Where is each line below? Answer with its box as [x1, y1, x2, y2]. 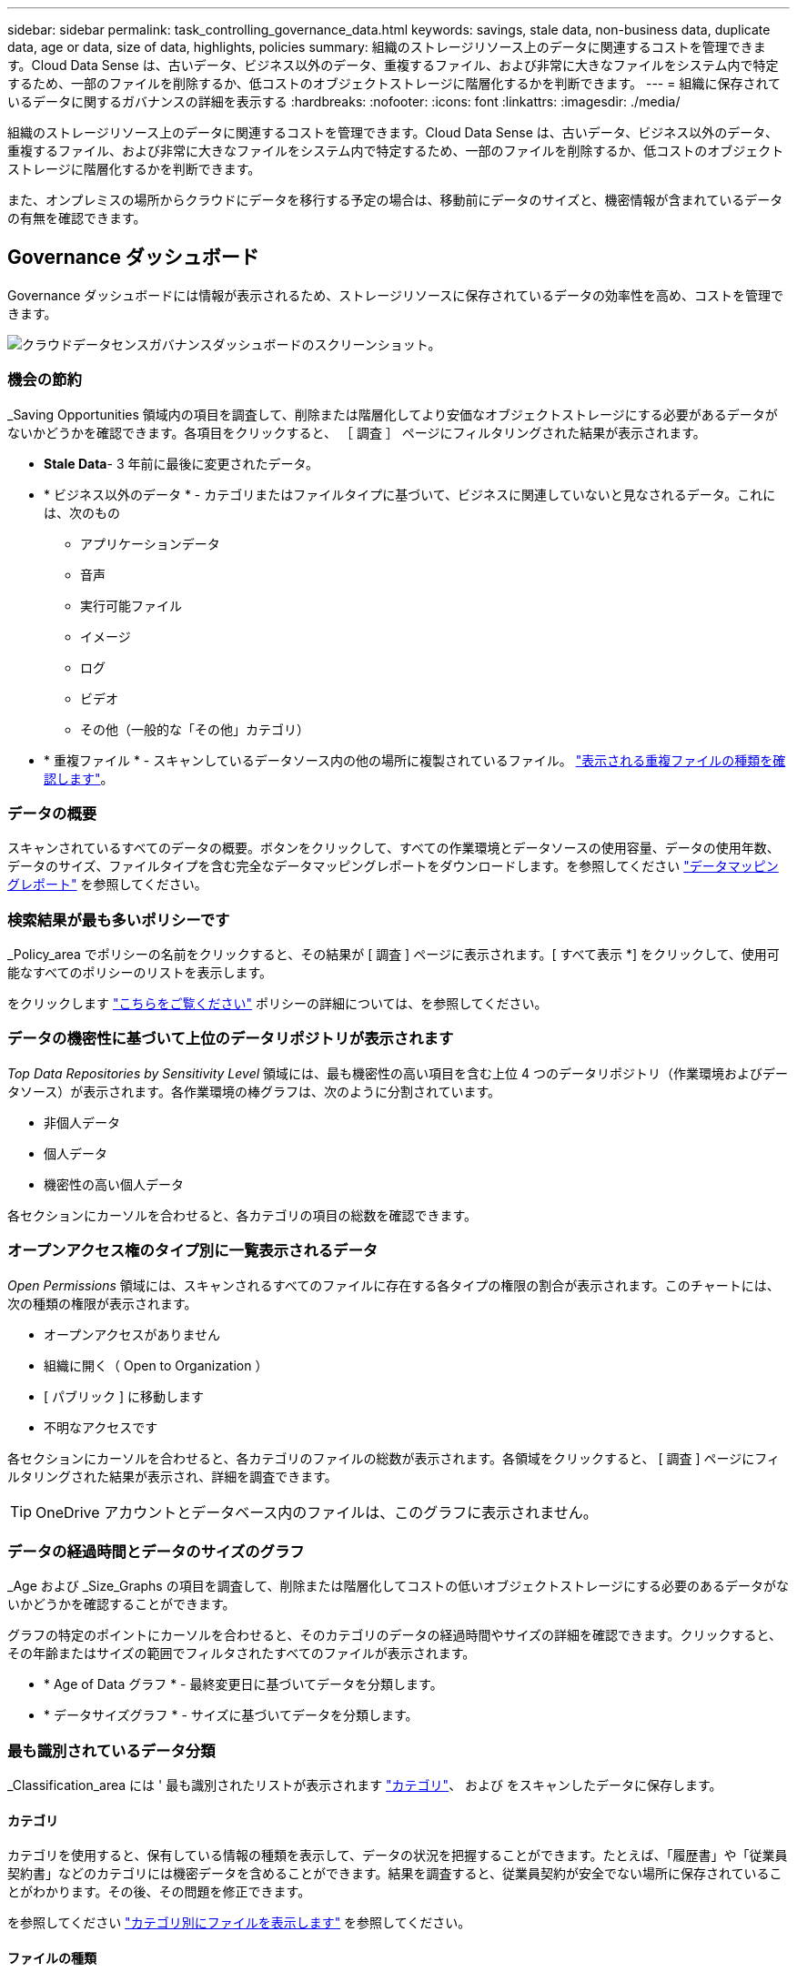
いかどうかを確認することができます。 [7, 1596, 236, 1613]
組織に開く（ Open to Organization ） [44, 1357, 268, 1373]
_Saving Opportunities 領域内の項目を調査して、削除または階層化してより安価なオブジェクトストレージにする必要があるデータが [7, 406, 778, 422]
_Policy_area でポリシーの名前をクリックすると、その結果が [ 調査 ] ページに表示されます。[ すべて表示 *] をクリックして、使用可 [7, 946, 780, 963]
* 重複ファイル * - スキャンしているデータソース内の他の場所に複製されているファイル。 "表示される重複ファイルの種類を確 [44, 752, 786, 768]
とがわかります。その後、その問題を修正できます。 [7, 1884, 311, 1900]
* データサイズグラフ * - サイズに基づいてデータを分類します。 [44, 1707, 419, 1724]
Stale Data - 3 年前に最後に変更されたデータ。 [44, 455, 319, 471]
